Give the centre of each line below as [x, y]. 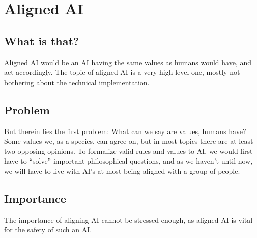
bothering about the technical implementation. [77, 82]
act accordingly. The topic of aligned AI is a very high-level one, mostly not [122, 72]
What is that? [42, 41]
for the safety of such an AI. [48, 230]
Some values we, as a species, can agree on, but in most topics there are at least [129, 141]
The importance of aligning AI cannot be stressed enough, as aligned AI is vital [128, 219]
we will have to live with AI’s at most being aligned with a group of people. [122, 170]
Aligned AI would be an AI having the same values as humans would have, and [128, 62]
